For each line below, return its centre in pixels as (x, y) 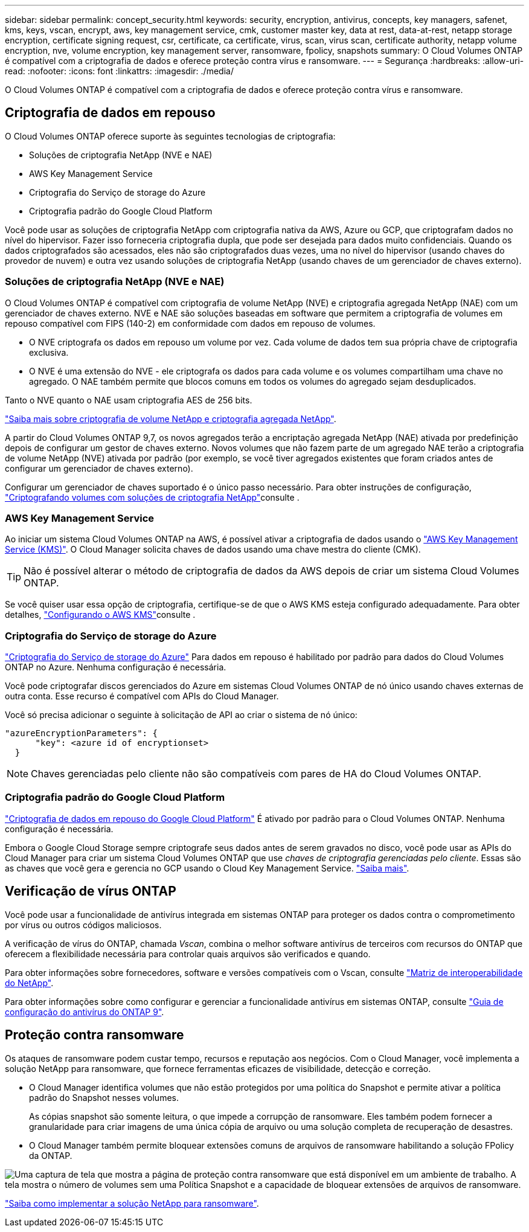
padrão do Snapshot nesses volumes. (104, 1097)
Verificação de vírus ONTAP (91, 891)
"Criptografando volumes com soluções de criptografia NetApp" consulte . (152, 497)
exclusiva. (49, 352)
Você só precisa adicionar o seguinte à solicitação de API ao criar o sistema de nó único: (181, 715)
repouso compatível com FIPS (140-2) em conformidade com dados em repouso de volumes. (190, 323)
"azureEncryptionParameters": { (81, 733)
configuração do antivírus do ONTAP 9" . (85, 1012)
